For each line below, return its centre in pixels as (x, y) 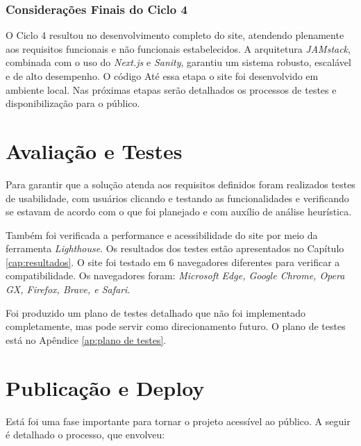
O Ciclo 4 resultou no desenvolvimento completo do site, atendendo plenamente (175, 35)
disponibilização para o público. (73, 103)
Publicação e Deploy (105, 387)
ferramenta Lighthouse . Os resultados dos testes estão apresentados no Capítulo (175, 248)
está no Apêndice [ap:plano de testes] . (86, 339)
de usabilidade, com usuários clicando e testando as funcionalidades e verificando (177, 198)
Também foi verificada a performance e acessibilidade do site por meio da (162, 234)
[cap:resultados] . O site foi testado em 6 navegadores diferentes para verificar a (173, 262)
